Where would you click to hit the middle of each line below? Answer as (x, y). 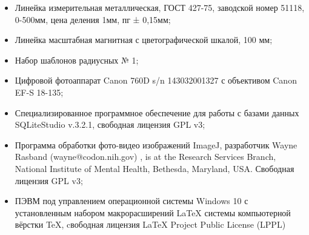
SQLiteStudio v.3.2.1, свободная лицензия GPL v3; (110, 124)
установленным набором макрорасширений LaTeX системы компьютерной (153, 212)
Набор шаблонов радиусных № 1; (77, 60)
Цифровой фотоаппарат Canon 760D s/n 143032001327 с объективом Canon (156, 80)
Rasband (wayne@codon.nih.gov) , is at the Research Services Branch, (145, 157)
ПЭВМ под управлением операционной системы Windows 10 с (131, 201)
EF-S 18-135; (39, 92)
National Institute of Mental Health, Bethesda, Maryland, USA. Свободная (154, 168)
